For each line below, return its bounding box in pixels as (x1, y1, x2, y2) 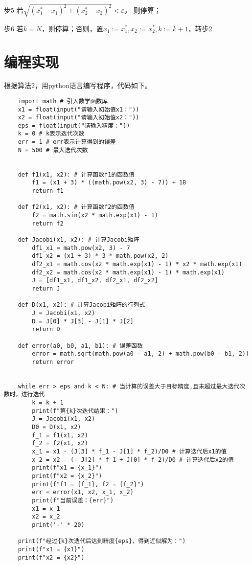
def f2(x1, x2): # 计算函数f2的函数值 (18, 203, 135, 211)
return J (32, 285, 60, 292)
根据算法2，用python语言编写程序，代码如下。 (4, 80, 152, 90)
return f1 (32, 187, 64, 195)
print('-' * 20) (32, 521, 85, 528)
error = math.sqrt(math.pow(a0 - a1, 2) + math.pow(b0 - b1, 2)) (32, 350, 250, 358)
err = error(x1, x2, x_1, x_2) (32, 489, 134, 496)
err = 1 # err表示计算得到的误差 (18, 138, 116, 146)
